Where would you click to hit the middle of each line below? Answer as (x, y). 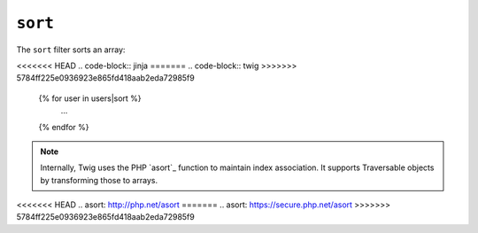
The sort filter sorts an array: (71, 50)
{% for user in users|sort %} (90, 98)
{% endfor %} (64, 127)
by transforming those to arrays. (99, 180)
